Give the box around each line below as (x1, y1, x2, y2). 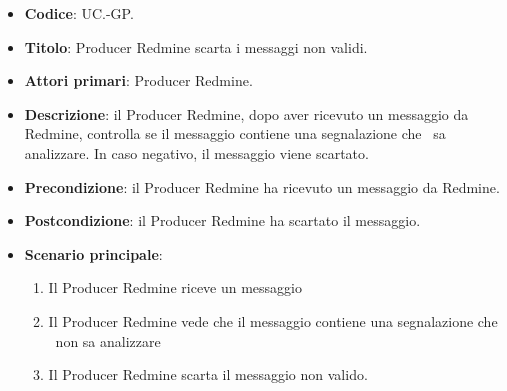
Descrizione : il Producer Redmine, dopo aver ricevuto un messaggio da (24, 103, 469, 124)
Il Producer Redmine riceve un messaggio (48, 277, 303, 298)
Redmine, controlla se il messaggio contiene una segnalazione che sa (24, 123, 446, 144)
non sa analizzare (55, 330, 161, 351)
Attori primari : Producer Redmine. (24, 70, 253, 91)
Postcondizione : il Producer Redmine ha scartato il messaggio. (24, 210, 421, 231)
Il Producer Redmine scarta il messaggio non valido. (48, 364, 368, 385)
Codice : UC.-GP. (24, 3, 134, 23)
